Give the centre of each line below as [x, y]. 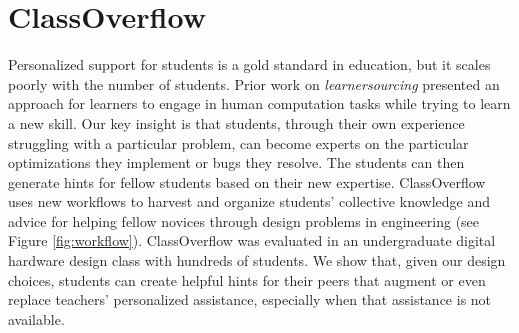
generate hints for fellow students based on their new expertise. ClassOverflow [247, 181]
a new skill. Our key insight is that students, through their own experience [236, 122]
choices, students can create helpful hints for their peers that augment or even [247, 279]
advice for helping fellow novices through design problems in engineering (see [244, 220]
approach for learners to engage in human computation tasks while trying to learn [259, 103]
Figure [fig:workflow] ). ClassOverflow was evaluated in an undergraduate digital [252, 240]
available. [36, 318]
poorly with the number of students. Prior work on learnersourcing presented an [254, 83]
